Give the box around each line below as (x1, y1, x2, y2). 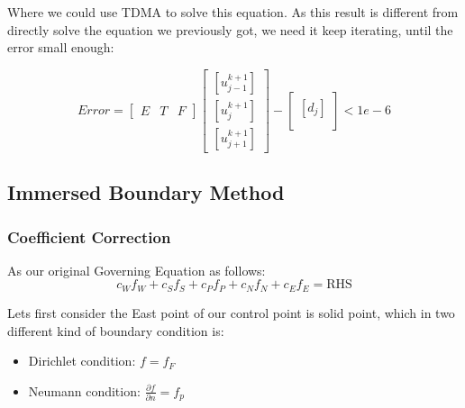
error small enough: (7, 38, 114, 57)
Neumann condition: (28, 381, 141, 400)
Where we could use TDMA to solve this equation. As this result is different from (7, 3, 459, 21)
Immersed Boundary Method (7, 178, 285, 206)
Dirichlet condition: (28, 351, 136, 370)
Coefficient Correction (7, 225, 171, 248)
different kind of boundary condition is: (7, 321, 224, 340)
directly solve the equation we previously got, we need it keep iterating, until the (7, 20, 453, 39)
